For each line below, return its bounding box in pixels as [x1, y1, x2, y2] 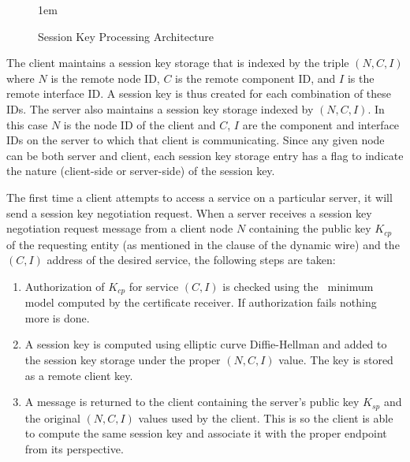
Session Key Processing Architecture [38, 28, 214, 44]
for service [129, 278, 179, 294]
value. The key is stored [278, 352, 393, 367]
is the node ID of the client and [63, 116, 216, 132]
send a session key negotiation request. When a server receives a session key [6, 204, 372, 221]
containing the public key [248, 220, 371, 237]
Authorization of [24, 278, 105, 294]
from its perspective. [24, 440, 124, 456]
